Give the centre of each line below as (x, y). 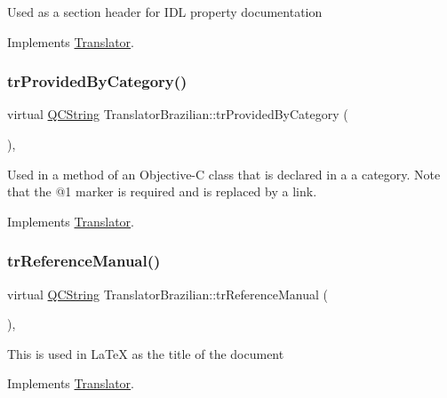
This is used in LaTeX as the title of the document (146, 353)
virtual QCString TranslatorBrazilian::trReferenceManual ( (168, 294)
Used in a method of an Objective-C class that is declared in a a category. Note (224, 174)
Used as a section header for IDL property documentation (165, 12)
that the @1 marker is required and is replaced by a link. (162, 191)
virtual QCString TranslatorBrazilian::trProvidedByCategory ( (178, 114)
